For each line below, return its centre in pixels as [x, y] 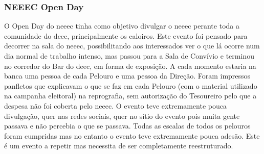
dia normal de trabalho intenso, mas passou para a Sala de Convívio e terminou [129, 56]
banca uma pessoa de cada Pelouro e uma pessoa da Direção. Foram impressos [127, 76]
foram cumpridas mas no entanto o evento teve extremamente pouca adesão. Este [132, 135]
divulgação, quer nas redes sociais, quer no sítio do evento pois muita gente [122, 116]
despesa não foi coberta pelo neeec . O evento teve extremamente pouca [115, 105]
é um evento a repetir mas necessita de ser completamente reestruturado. [119, 146]
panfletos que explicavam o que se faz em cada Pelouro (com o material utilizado [131, 85]
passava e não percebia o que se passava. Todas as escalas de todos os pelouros [127, 126]
